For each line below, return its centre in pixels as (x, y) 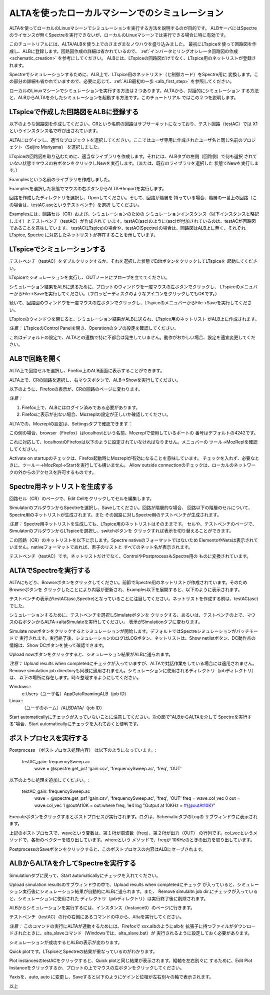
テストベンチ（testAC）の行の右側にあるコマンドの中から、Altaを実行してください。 (97, 917)
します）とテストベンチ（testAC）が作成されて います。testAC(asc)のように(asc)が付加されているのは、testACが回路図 (132, 221)
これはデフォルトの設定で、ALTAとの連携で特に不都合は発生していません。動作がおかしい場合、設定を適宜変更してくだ (132, 337)
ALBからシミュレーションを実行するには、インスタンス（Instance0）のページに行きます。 (102, 908)
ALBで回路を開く (35, 359)
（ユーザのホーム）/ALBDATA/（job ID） (63, 708)
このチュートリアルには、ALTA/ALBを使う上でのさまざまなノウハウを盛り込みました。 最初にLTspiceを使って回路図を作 (133, 44)
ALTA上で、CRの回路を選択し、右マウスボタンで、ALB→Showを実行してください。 (95, 380)
